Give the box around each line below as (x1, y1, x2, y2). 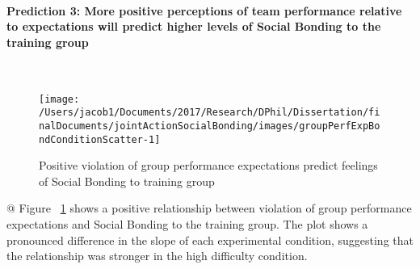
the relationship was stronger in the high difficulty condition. (6, 247, 308, 264)
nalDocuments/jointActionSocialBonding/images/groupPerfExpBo (39, 120, 380, 132)
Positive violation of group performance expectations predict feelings (39, 157, 378, 174)
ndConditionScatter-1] (39, 133, 161, 145)
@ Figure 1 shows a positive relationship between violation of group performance (6, 200, 412, 216)
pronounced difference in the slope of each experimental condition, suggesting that (6, 231, 414, 248)
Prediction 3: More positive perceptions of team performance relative (6, 2, 402, 19)
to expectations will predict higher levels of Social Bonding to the (6, 18, 381, 35)
